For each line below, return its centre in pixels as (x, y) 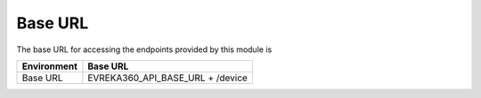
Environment (49, 66)
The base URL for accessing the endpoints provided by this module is (144, 49)
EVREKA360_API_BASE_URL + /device (168, 78)
